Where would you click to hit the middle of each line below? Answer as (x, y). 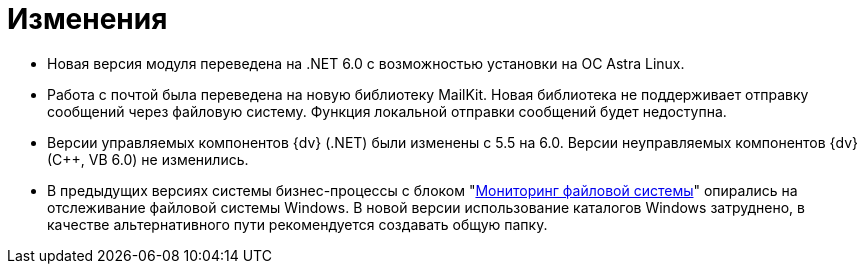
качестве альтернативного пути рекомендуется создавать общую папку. (297, 224)
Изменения (87, 19)
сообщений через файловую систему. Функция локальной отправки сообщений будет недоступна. (387, 111)
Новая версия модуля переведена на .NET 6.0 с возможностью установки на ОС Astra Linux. (366, 63)
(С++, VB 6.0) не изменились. (148, 159)
